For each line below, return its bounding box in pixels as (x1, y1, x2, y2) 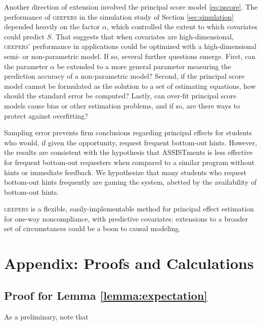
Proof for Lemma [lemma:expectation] (4, 287, 208, 303)
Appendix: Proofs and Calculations (4, 253, 254, 274)
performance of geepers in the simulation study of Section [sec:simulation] (4, 11, 234, 22)
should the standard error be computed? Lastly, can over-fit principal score (4, 90, 237, 101)
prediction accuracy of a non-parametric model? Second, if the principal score (4, 71, 245, 81)
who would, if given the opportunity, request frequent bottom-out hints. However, (4, 137, 257, 147)
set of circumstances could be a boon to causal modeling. (4, 223, 181, 234)
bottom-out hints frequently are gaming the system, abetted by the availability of (4, 177, 257, 187)
